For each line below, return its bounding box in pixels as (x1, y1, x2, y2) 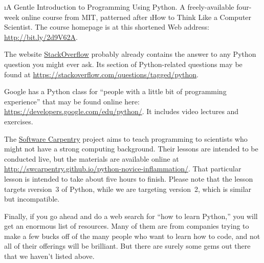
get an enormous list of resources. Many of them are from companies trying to (4, 221, 249, 231)
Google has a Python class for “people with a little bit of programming (4, 86, 227, 97)
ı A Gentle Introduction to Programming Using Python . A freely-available (4, 2, 234, 12)
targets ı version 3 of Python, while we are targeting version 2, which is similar (4, 183, 252, 194)
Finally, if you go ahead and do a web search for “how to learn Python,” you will (4, 210, 258, 221)
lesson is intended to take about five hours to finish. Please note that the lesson (4, 173, 253, 184)
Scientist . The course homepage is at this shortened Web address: (4, 21, 209, 32)
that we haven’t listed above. (4, 251, 95, 261)
